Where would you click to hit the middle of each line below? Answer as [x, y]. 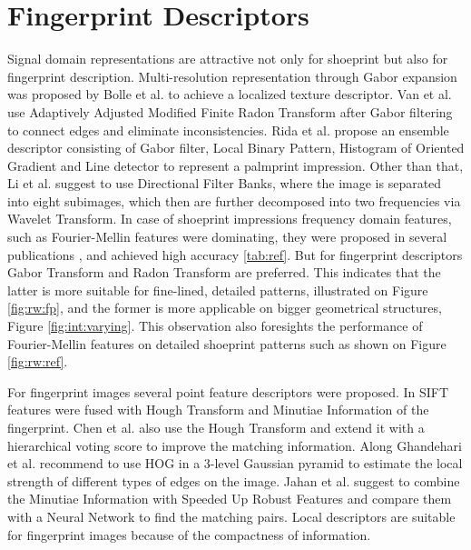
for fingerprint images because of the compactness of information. [189, 534]
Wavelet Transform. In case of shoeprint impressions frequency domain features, [230, 219]
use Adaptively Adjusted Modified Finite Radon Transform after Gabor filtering [230, 111]
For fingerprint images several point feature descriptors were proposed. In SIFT [228, 391]
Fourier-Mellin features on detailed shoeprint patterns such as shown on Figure [227, 343]
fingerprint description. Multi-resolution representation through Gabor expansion [232, 76]
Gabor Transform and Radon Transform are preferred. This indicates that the [224, 272]
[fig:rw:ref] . [38, 361]
